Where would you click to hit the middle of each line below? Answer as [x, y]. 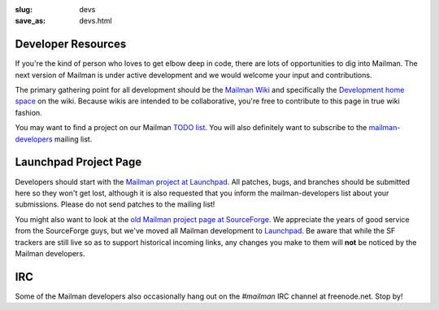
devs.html [96, 21]
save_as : [30, 21]
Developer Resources [71, 44]
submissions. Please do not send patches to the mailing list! [115, 204]
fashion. [28, 112]
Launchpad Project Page [78, 162]
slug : [24, 9]
